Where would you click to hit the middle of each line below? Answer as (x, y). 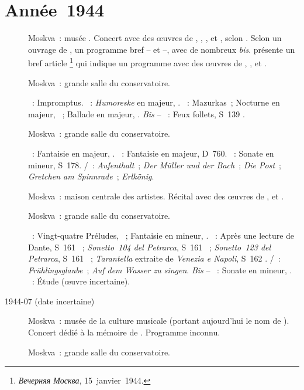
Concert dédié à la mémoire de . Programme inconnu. (124, 332)
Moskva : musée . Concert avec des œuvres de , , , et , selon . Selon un (155, 38)
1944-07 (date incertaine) (50, 301)
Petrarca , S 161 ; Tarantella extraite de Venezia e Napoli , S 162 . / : (154, 258)
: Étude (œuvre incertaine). (81, 281)
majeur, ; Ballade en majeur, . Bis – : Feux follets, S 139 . (137, 113)
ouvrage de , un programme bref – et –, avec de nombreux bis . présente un (162, 49)
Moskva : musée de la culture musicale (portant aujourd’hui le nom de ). (159, 321)
